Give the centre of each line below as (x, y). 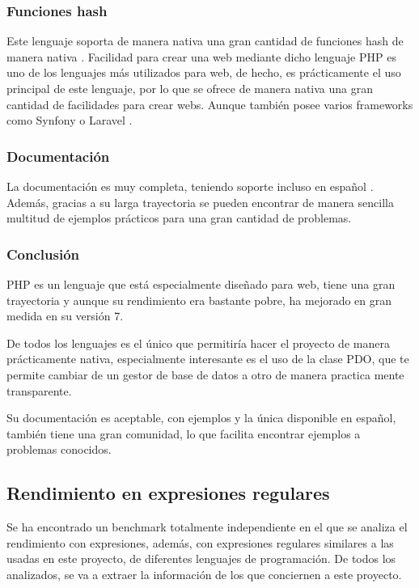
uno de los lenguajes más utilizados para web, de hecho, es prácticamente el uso (204, 72)
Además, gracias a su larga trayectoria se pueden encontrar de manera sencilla (200, 202)
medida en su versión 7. (65, 316)
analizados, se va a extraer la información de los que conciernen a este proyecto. (204, 574)
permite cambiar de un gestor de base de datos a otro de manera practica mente (205, 374)
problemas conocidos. (59, 449)
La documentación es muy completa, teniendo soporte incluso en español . (190, 186)
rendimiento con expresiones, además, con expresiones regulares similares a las (200, 542)
